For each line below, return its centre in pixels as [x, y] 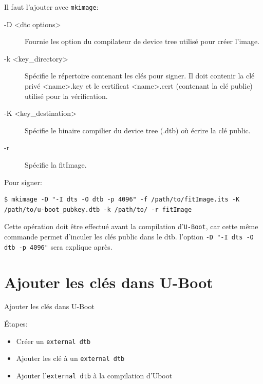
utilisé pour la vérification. [66, 96]
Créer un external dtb [53, 341]
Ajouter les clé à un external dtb [70, 358]
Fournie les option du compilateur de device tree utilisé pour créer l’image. [142, 41]
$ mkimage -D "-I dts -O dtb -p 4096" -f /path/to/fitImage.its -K [122, 200]
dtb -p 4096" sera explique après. [58, 246]
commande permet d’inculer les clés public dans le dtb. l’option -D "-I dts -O [129, 237]
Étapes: [16, 324]
